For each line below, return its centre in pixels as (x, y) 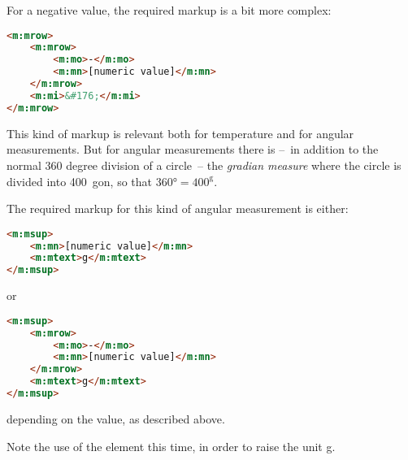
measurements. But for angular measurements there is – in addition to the (193, 149)
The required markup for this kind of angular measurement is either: (178, 208)
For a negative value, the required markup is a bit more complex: (169, 10)
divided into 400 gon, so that (79, 181)
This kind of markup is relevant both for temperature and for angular (180, 133)
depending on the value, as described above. (116, 418)
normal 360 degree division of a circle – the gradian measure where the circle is (204, 165)
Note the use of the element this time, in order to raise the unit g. (171, 446)
